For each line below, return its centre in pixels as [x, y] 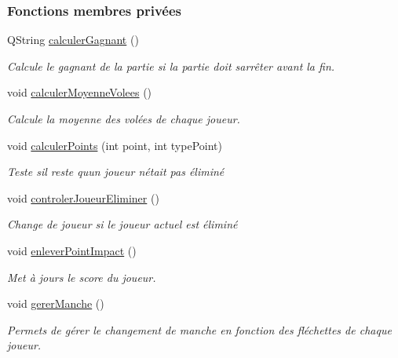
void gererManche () [56, 303]
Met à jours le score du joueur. [82, 277]
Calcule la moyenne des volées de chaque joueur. [124, 119]
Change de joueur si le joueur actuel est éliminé [122, 224]
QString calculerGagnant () [73, 40]
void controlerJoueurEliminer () [83, 197]
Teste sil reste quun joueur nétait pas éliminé [116, 172]
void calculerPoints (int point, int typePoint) [115, 145]
